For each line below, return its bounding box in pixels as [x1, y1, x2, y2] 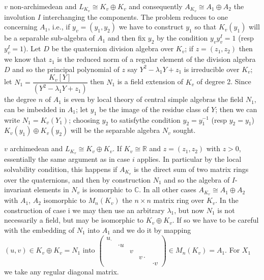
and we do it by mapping [112, 224, 191, 235]
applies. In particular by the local [137, 154, 242, 164]
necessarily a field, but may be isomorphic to [4, 215, 144, 225]
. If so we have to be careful [172, 215, 259, 225]
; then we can [215, 103, 257, 114]
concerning [4, 21, 38, 32]
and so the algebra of [164, 174, 230, 185]
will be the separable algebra [70, 125, 160, 135]
